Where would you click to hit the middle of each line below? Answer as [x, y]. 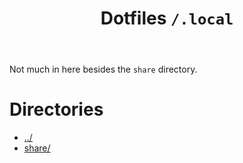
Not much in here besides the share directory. [103, 69]
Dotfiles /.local [167, 18]
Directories [56, 109]
